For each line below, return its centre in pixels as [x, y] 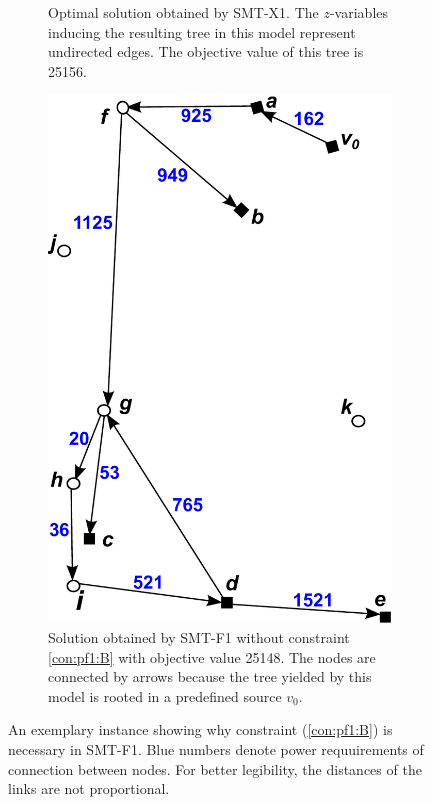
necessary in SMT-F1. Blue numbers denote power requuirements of [216, 749]
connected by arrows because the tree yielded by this [210, 676]
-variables [359, 12]
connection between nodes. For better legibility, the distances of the [215, 768]
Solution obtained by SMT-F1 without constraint [199, 637]
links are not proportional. [89, 788]
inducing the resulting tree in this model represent [202, 31]
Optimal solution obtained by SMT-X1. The [183, 12]
